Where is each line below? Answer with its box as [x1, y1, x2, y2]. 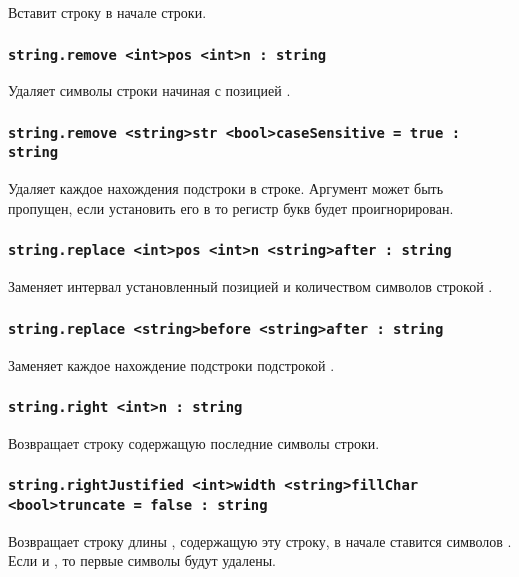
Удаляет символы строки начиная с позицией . [8, 80, 291, 101]
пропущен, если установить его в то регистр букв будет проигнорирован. [8, 197, 454, 218]
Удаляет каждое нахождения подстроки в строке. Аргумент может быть [8, 178, 444, 199]
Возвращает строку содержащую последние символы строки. [8, 432, 380, 453]
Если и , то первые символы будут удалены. [8, 550, 276, 571]
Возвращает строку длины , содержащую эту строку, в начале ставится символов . [8, 530, 512, 551]
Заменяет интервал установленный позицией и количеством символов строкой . [8, 276, 493, 297]
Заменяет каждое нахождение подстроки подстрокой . [8, 354, 335, 375]
